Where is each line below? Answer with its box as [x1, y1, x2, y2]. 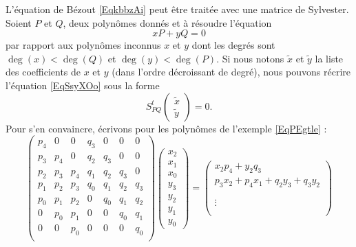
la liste [315, 51, 344, 65]
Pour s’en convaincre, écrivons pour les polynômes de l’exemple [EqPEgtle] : [6, 121, 327, 135]
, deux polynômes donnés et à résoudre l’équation [63, 15, 272, 30]
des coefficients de [6, 64, 81, 79]
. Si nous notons [216, 51, 284, 65]
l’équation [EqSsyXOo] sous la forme [6, 78, 160, 92]
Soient [6, 15, 32, 30]
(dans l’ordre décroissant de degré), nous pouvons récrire [112, 64, 351, 79]
